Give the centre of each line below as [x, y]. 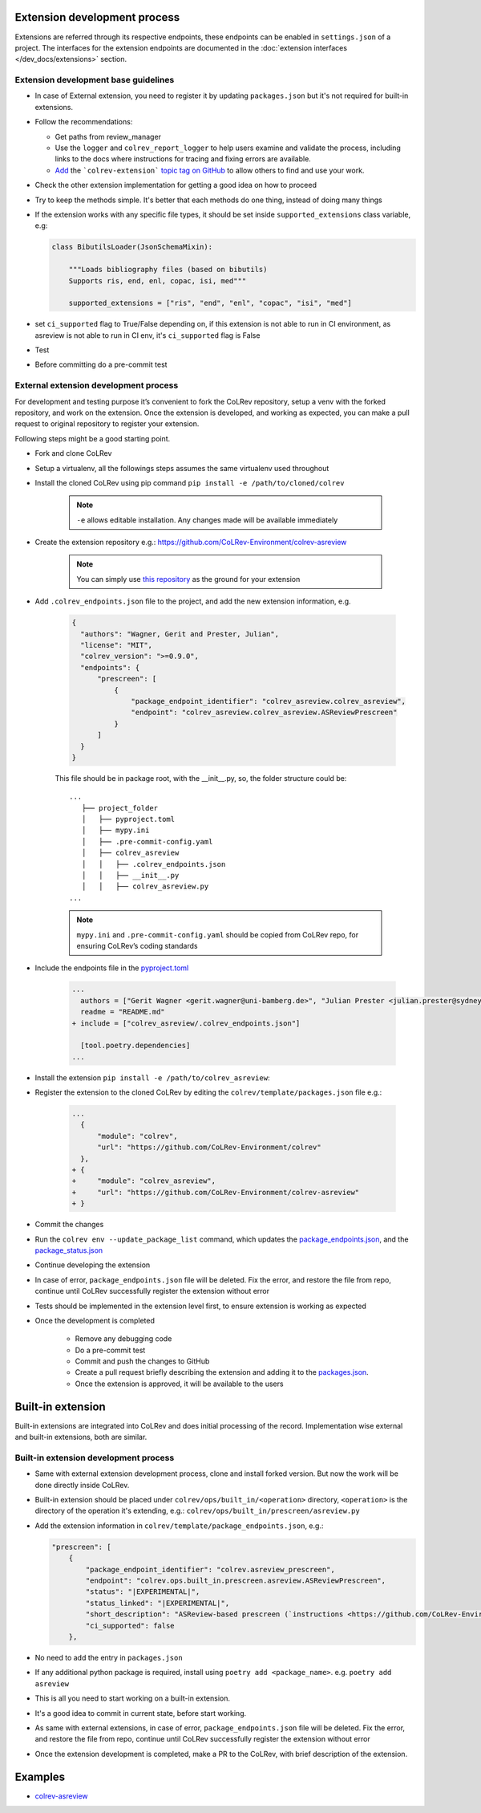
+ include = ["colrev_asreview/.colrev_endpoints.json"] [186, 1023]
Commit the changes [69, 1225]
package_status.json [69, 1250]
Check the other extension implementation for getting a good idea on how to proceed [176, 185]
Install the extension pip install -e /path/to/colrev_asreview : [152, 1077]
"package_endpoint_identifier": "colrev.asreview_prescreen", [210, 1569]
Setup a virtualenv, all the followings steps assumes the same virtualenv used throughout [182, 468]
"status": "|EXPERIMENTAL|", [143, 1592]
